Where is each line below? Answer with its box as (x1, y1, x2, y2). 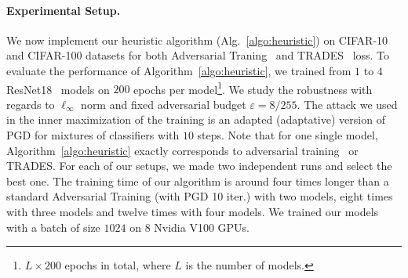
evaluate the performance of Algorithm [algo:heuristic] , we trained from (6, 62, 352, 78)
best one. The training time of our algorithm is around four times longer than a (6, 172, 389, 189)
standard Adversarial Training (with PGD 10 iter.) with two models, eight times (6, 188, 393, 204)
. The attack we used (297, 96, 398, 112)
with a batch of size (6, 218, 100, 235)
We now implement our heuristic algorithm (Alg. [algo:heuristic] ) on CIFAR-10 (6, 31, 388, 48)
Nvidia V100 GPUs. (154, 218, 250, 235)
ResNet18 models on (6, 81, 110, 97)
